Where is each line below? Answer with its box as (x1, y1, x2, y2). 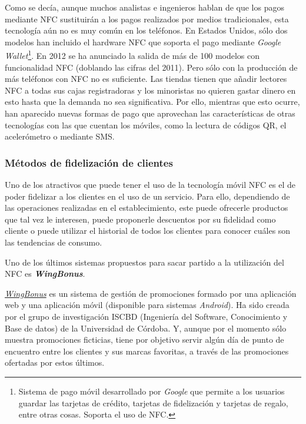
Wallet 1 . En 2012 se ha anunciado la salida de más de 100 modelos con (5, 48, 260, 62)
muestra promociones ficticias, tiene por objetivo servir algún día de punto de (5, 333, 284, 346)
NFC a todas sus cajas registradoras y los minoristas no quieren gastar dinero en (5, 84, 296, 96)
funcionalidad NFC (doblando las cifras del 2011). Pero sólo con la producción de (5, 61, 298, 73)
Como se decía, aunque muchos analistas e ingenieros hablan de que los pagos (5, 1, 284, 13)
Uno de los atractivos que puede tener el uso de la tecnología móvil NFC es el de (5, 178, 296, 190)
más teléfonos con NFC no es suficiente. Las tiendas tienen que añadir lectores (5, 72, 287, 85)
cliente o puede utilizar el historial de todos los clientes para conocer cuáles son (5, 224, 291, 237)
